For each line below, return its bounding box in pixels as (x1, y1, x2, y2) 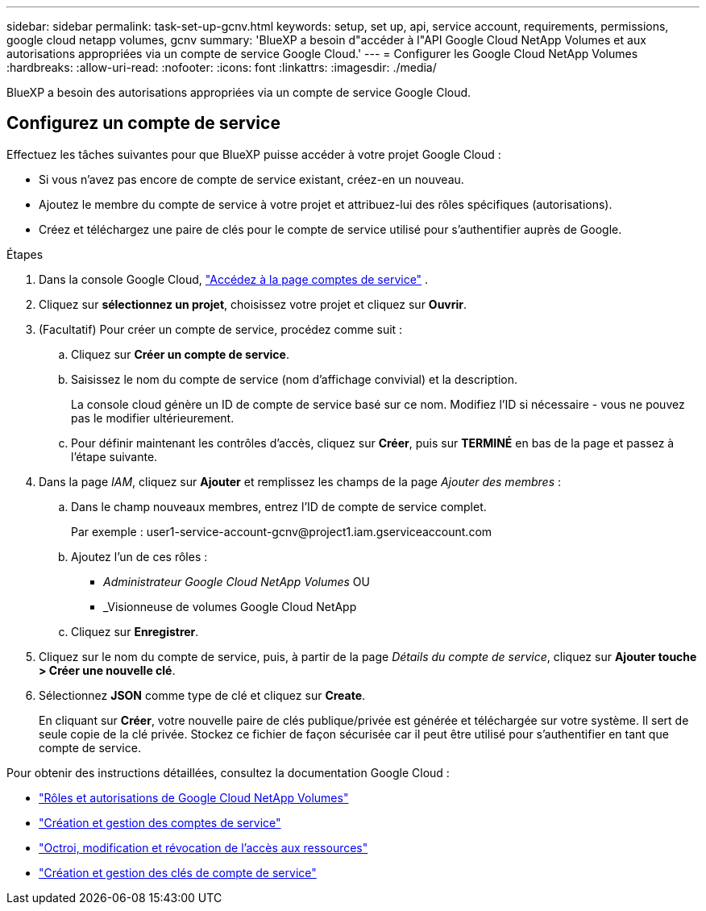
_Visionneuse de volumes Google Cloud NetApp (103, 599, 357, 614)
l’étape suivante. (71, 449, 158, 464)
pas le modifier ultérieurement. (71, 410, 235, 425)
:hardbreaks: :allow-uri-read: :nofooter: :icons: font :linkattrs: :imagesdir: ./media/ (6, 60, 437, 74)
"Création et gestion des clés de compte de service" (39, 865, 317, 880)
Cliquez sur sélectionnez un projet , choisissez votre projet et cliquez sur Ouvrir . (39, 297, 467, 311)
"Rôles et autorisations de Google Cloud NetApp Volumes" (39, 790, 349, 805)
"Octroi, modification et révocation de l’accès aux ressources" (39, 840, 368, 855)
